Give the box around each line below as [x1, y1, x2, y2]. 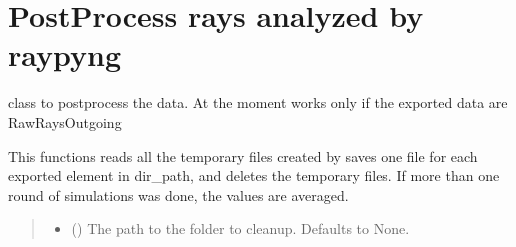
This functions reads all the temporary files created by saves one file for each [8, 145, 478, 166]
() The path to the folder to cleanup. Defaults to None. [71, 218, 410, 239]
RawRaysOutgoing [8, 111, 122, 132]
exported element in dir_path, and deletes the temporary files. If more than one [8, 165, 500, 186]
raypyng [8, 34, 122, 75]
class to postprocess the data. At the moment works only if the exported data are [8, 92, 508, 113]
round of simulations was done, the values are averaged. [8, 184, 349, 205]
